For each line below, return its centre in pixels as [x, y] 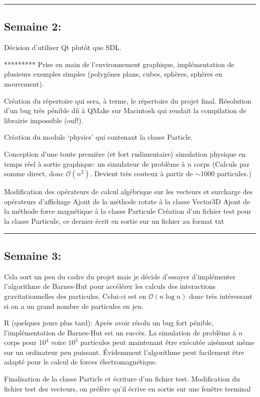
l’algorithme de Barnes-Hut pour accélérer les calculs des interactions [110, 286]
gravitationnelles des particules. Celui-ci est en [75, 296]
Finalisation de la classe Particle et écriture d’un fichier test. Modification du [122, 379]
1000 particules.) [226, 173]
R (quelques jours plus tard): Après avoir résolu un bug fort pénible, [109, 323]
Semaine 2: [33, 26]
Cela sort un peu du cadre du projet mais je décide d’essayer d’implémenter [120, 276]
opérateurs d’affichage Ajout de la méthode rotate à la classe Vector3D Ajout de [127, 201]
